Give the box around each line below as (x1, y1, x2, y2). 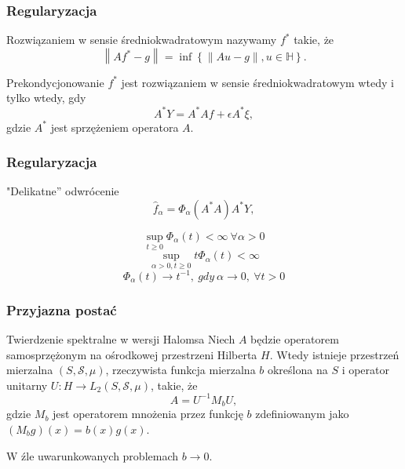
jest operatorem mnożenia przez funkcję (53, 405, 243, 422)
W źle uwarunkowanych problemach (6, 447, 179, 464)
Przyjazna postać (6, 300, 117, 319)
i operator (341, 362, 389, 378)
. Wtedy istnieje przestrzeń (269, 346, 400, 362)
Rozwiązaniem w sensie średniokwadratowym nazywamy (6, 31, 277, 48)
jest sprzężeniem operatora (50, 118, 179, 135)
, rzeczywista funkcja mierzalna (105, 362, 256, 378)
